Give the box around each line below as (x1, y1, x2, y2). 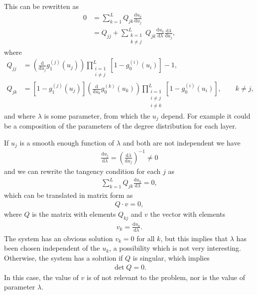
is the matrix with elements (32, 209, 116, 219)
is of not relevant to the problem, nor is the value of (86, 272, 245, 282)
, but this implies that (160, 233, 228, 243)
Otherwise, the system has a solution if (4, 253, 123, 263)
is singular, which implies (132, 253, 210, 263)
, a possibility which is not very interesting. (109, 243, 241, 253)
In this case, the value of (4, 272, 79, 282)
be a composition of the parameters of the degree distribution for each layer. (4, 121, 237, 131)
